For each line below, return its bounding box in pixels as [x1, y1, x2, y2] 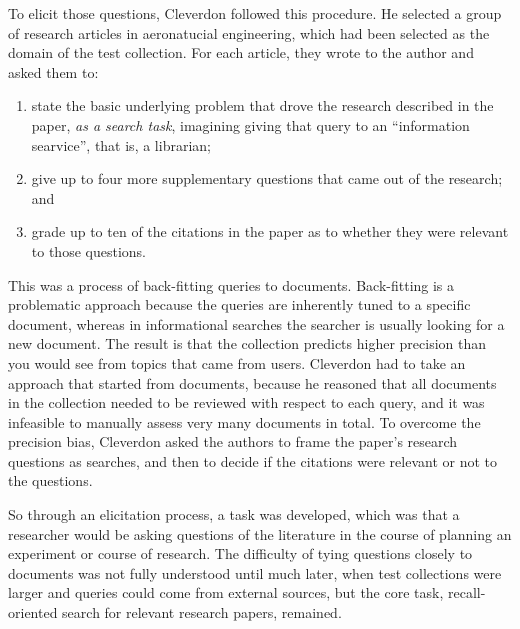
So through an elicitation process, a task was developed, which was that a [8, 504, 460, 525]
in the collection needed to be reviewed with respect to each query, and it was [8, 392, 485, 413]
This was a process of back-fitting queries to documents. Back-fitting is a [8, 274, 455, 295]
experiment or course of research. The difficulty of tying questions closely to [8, 543, 473, 564]
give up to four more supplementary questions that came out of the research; [31, 168, 503, 189]
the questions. [8, 470, 93, 491]
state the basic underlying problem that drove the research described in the [31, 95, 494, 116]
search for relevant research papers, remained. [62, 602, 342, 623]
